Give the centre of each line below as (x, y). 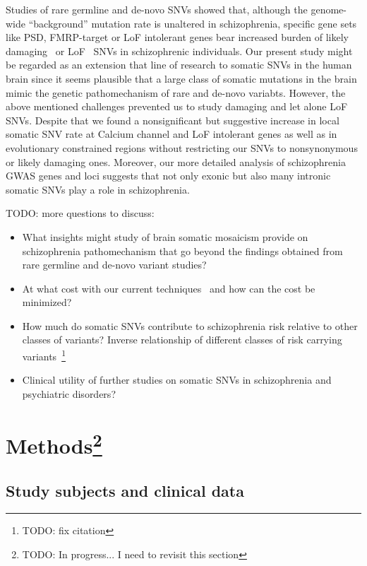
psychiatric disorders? (69, 393)
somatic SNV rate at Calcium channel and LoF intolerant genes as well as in (172, 134)
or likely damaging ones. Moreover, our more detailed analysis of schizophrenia (176, 161)
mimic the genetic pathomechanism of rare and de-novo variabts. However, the (176, 92)
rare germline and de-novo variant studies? (114, 265)
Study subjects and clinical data (125, 490)
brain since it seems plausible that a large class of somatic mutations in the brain (181, 78)
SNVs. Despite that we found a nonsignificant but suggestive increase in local (173, 120)
